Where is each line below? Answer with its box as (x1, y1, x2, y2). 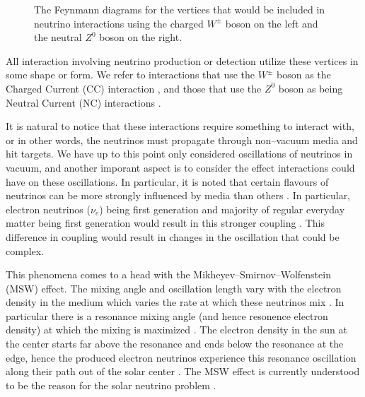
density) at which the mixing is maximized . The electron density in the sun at (6, 322, 347, 337)
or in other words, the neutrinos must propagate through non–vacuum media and (6, 132, 358, 147)
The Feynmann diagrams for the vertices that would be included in (34, 2, 325, 16)
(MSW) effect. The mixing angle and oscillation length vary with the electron (6, 280, 342, 295)
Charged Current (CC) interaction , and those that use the (6, 81, 262, 95)
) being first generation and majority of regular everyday (99, 201, 345, 216)
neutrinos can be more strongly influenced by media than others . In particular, (6, 188, 351, 203)
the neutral (34, 30, 82, 45)
